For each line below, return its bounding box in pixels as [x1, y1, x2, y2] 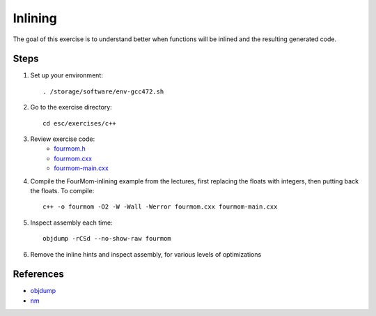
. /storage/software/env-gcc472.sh [42, 87, 164, 96]
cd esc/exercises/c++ [42, 119, 116, 127]
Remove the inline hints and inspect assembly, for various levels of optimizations [30, 250, 262, 258]
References [13, 269, 64, 280]
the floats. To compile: [30, 186, 95, 195]
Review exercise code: [30, 135, 95, 143]
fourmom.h [54, 144, 86, 153]
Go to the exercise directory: [30, 103, 113, 112]
